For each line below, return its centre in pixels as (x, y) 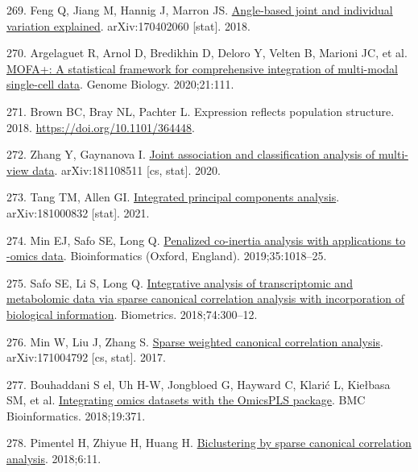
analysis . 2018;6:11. (54, 459)
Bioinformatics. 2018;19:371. (76, 415)
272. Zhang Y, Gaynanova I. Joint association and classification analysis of (191, 154)
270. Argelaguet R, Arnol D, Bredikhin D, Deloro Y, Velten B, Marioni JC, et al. (207, 53)
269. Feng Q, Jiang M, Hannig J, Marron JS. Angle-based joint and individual (200, 10)
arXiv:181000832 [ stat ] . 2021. (78, 212)
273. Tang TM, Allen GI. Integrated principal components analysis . (173, 197)
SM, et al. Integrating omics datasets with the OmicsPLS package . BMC (186, 400)
